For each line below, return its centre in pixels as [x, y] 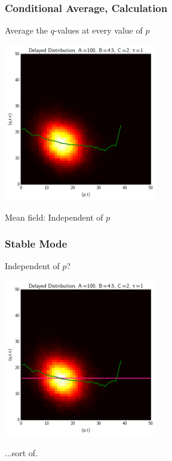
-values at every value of [98, 30]
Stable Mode [36, 244]
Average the [26, 30]
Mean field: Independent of [54, 217]
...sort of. [21, 452]
